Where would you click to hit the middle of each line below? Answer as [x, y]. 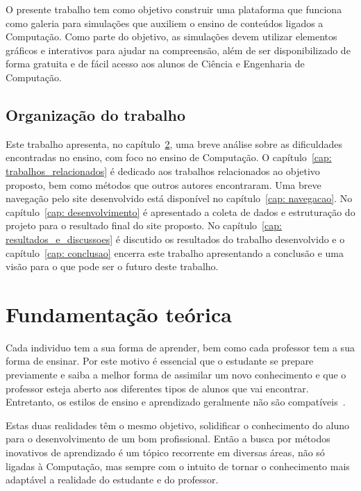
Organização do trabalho [96, 114]
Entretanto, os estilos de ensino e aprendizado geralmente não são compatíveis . [176, 402]
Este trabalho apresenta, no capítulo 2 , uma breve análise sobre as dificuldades [174, 143]
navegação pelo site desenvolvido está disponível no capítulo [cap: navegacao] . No [179, 198]
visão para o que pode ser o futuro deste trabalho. [112, 266]
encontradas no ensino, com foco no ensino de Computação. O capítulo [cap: [169, 157]
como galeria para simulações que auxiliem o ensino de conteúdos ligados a [165, 23]
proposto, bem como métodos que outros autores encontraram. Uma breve [163, 184]
